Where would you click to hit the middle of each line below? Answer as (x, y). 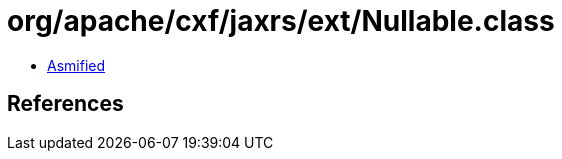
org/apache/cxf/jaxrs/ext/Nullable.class (281, 21)
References (65, 104)
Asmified (76, 65)
